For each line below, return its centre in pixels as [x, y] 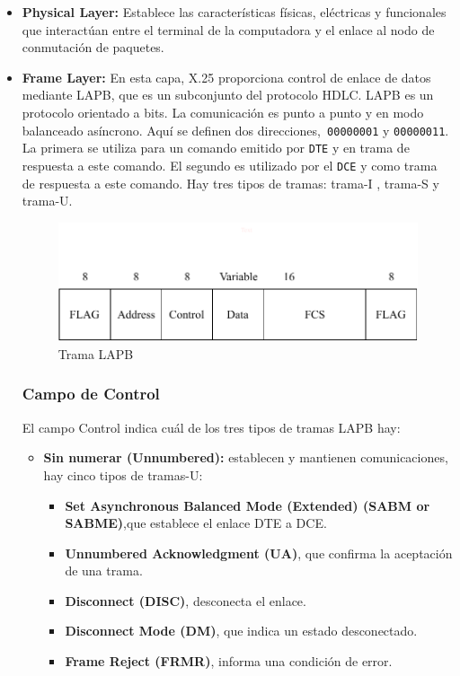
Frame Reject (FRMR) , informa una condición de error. [229, 661]
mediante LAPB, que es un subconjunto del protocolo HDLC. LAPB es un [228, 95]
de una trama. [104, 571]
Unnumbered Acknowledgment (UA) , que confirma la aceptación [259, 553]
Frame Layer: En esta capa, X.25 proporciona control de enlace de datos [226, 77]
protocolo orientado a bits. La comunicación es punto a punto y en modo [223, 112]
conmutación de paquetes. [93, 47]
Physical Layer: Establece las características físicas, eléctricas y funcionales [234, 12]
